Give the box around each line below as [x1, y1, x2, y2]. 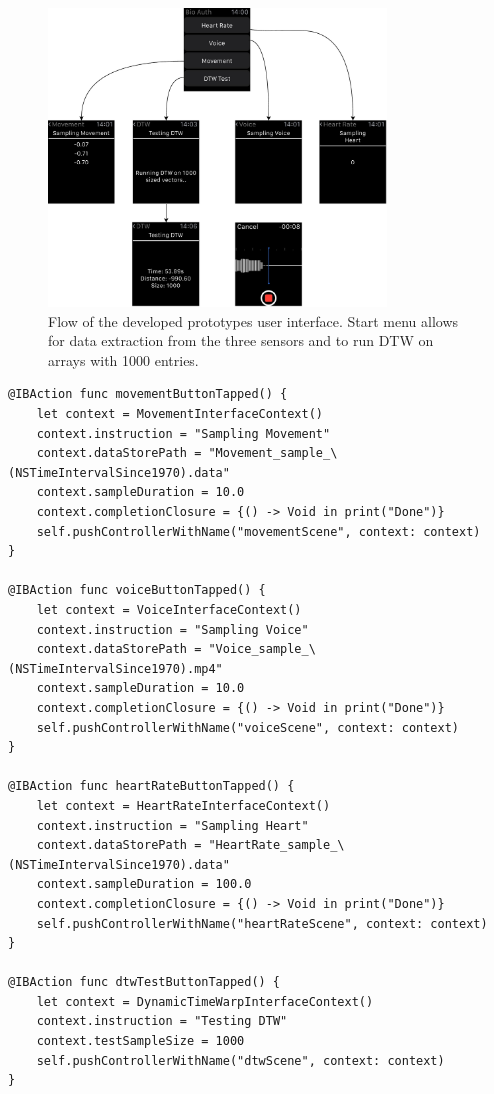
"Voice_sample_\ [208, 642, 316, 657]
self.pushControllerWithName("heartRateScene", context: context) [36, 916, 488, 931]
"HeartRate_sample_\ [208, 838, 345, 853]
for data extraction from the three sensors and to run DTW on [48, 330, 434, 351]
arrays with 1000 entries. [48, 349, 199, 370]
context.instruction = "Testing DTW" [36, 1014, 288, 1029]
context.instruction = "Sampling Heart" [36, 818, 309, 833]
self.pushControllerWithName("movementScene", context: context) [36, 524, 481, 539]
